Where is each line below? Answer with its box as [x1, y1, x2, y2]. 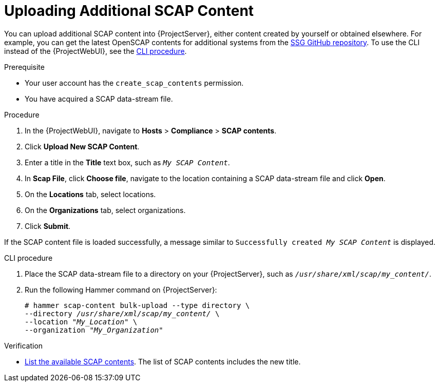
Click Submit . [25, 221, 71, 230]
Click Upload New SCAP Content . [25, 142, 140, 151]
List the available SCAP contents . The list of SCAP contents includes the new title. [25, 357, 301, 366]
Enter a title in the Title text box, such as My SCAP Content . [25, 158, 230, 167]
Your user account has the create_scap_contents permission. [25, 78, 244, 87]
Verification [4, 341, 43, 350]
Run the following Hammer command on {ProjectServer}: [25, 285, 217, 294]
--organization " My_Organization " [25, 325, 163, 334]
